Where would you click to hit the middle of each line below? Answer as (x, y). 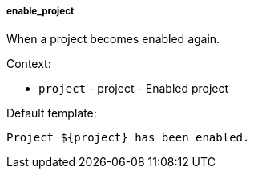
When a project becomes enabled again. (113, 39)
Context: (29, 64)
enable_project (40, 11)
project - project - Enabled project (134, 89)
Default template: (52, 113)
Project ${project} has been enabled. (128, 138)
